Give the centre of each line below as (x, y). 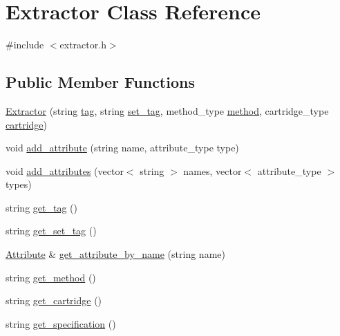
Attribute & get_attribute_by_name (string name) (115, 254)
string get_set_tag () (51, 231)
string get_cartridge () (54, 300)
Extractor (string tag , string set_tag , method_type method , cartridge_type (167, 110)
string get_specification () (61, 323)
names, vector (212, 170)
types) (19, 184)
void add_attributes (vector (65, 170)
